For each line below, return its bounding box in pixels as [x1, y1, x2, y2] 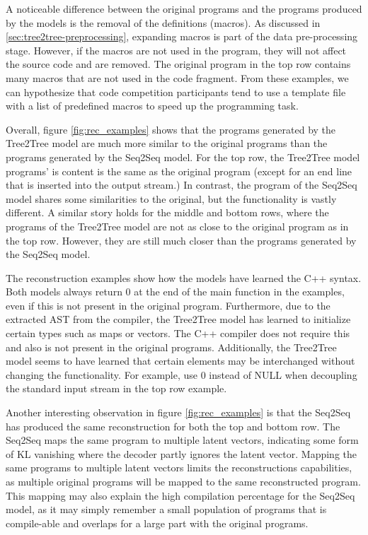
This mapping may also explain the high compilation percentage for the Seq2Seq [6, 488, 355, 502]
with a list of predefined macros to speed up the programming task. [6, 98, 299, 113]
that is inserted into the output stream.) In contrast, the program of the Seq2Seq [6, 177, 357, 192]
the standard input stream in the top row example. [6, 381, 227, 396]
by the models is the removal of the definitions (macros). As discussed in [6, 15, 321, 30]
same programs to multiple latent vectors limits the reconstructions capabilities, [6, 460, 352, 475]
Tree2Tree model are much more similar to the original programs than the [6, 136, 328, 151]
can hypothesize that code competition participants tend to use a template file [6, 84, 346, 99]
